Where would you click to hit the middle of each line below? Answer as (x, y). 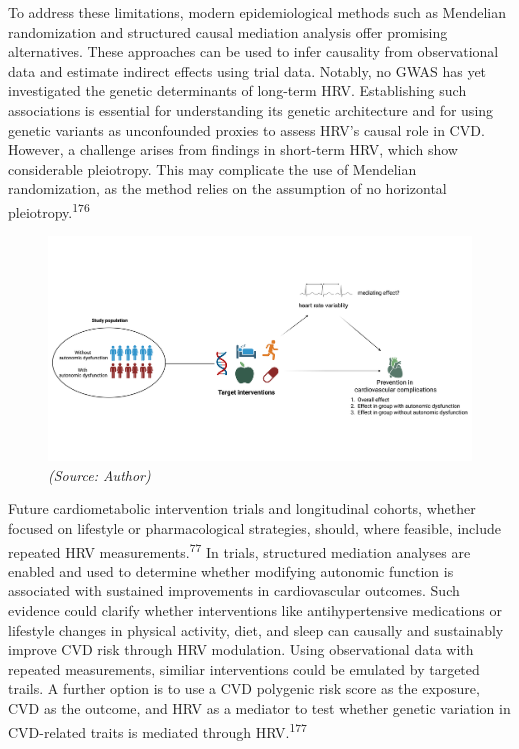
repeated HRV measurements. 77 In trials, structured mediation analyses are (239, 550)
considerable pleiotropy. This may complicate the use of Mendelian (212, 168)
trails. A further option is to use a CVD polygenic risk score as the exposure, (244, 688)
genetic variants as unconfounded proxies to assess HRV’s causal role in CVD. (246, 129)
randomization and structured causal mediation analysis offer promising (228, 31)
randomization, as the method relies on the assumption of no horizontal (227, 188)
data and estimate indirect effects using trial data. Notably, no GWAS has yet (247, 70)
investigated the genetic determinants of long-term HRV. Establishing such (237, 90)
